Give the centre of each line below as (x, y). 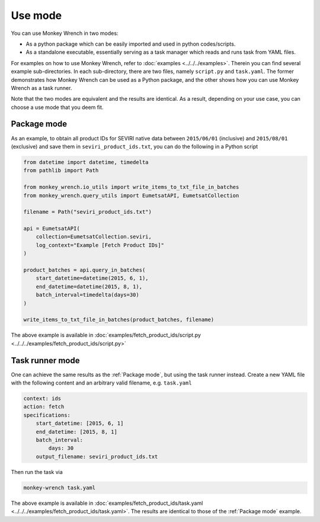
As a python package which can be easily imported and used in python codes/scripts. (131, 44)
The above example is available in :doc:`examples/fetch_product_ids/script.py (106, 335)
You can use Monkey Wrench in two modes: (65, 33)
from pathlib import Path (61, 171)
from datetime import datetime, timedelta (86, 162)
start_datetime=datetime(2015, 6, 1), (92, 278)
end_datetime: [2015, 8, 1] (77, 432)
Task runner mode (45, 361)
